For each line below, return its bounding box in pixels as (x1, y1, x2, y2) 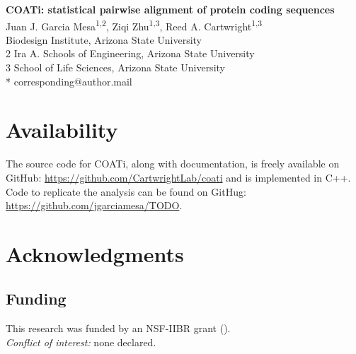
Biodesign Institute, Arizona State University (6, 32, 202, 47)
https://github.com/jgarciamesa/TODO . (6, 198, 183, 213)
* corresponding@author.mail (6, 73, 132, 88)
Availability (6, 115, 118, 144)
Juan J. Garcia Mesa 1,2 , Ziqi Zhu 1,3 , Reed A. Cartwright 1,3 (6, 16, 263, 33)
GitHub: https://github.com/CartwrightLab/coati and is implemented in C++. (6, 170, 351, 184)
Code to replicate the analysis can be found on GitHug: (6, 184, 246, 199)
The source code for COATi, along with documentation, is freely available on (6, 156, 340, 171)
